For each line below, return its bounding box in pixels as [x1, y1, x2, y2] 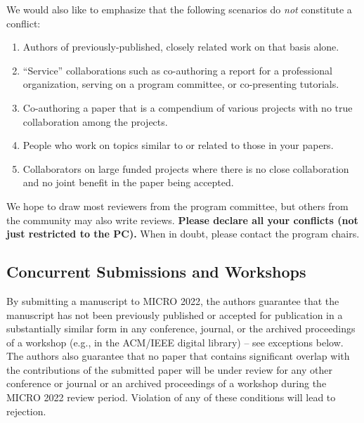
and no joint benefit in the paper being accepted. [22, 175, 234, 190]
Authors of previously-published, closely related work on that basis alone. [22, 39, 339, 54]
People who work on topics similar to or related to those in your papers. [22, 138, 334, 152]
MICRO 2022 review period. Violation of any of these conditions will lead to [6, 390, 336, 405]
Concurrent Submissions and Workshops [6, 261, 306, 282]
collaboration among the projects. [22, 114, 168, 129]
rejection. [6, 403, 46, 418]
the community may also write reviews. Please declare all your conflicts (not [6, 212, 358, 227]
